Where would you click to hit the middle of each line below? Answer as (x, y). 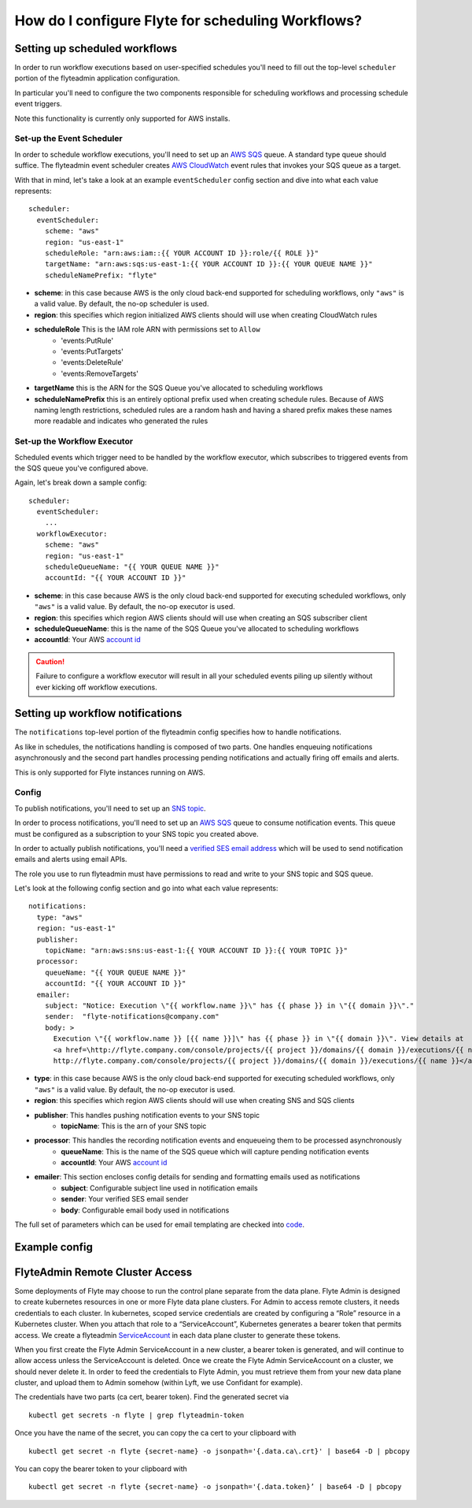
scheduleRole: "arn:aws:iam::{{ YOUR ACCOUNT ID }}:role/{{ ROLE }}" (182, 253)
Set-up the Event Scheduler (68, 139)
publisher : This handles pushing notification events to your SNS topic (147, 1115)
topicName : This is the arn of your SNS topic (134, 1126)
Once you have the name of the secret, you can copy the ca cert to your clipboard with (155, 1433)
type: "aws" (59, 917)
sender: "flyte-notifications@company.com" (132, 1017)
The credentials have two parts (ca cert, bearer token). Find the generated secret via (152, 1397)
